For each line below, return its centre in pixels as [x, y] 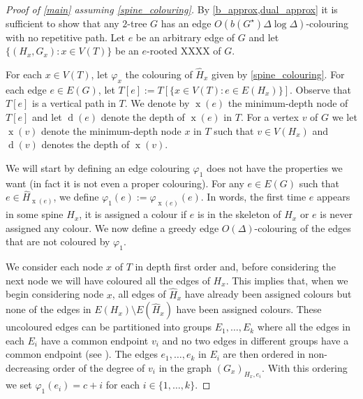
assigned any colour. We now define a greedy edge [112, 227]
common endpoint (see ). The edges [82, 354]
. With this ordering [305, 368]
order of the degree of [99, 368]
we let [345, 116]
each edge [26, 89]
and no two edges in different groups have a [255, 340]
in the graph [185, 368]
